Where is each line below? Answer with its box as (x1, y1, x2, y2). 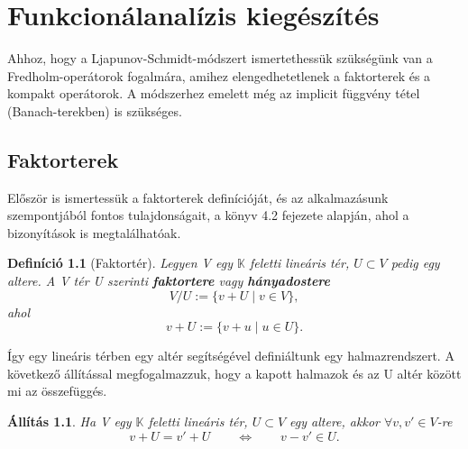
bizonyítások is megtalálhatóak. (7, 223, 181, 242)
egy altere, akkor (289, 412, 380, 431)
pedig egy (390, 253, 440, 272)
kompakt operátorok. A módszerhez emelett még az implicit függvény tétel (7, 84, 420, 103)
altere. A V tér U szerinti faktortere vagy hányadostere (7, 271, 330, 290)
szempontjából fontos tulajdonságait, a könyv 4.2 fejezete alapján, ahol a (7, 206, 409, 224)
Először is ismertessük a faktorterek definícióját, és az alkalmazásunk (7, 188, 389, 206)
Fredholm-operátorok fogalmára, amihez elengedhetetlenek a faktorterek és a (7, 66, 431, 85)
